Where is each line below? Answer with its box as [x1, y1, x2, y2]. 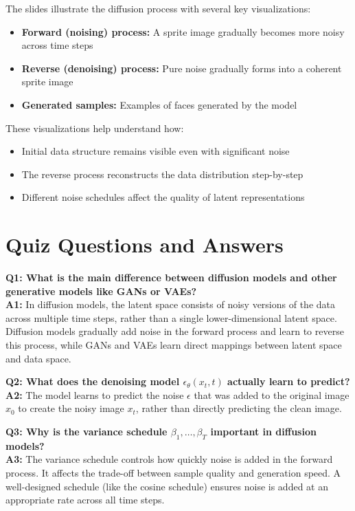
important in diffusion [210, 424, 317, 438]
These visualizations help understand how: [5, 120, 184, 135]
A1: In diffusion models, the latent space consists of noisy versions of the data [5, 297, 335, 312]
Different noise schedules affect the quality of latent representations [21, 190, 305, 204]
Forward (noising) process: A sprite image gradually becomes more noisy [21, 24, 345, 39]
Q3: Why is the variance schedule [5, 424, 168, 438]
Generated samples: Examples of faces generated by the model [21, 97, 297, 111]
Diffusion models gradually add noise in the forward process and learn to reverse [5, 324, 344, 338]
